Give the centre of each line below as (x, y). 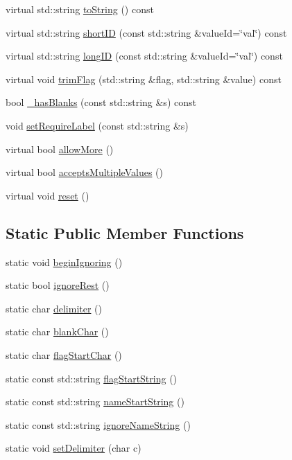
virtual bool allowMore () (60, 149)
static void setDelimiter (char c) (74, 448)
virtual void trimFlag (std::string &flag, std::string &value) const (144, 79)
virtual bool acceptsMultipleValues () (84, 172)
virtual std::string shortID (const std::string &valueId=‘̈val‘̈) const (146, 32)
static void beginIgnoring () (64, 262)
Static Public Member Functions (125, 232)
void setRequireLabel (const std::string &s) (97, 125)
